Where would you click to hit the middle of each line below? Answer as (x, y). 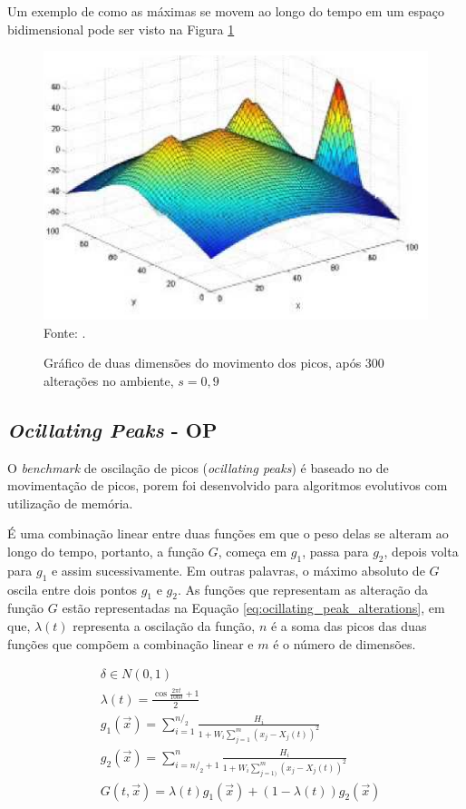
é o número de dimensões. (345, 643)
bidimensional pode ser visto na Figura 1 (121, 29)
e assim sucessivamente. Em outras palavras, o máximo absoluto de (238, 570)
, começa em (252, 551)
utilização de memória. (70, 503)
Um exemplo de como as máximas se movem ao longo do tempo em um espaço (226, 11)
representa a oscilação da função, (164, 625)
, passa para (335, 551)
